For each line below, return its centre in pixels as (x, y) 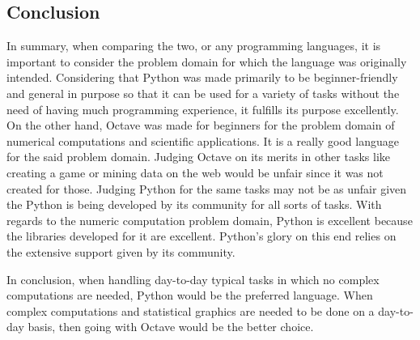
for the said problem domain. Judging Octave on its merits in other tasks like (199, 157)
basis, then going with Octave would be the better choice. (171, 327)
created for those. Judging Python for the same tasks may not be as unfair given (207, 188)
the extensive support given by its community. (121, 251)
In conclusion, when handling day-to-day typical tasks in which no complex (193, 279)
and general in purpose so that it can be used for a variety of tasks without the (203, 93)
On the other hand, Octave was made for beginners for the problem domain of (201, 125)
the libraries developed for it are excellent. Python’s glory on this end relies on (202, 236)
